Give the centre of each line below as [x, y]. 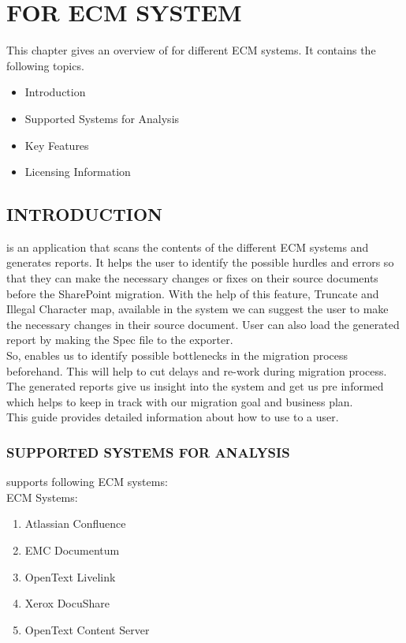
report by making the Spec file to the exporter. [120, 340]
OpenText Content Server [87, 629]
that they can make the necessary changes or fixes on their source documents [192, 278]
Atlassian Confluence [75, 523]
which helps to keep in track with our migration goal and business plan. [180, 401]
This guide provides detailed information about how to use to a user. [173, 417]
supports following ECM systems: [87, 482]
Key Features [57, 145]
